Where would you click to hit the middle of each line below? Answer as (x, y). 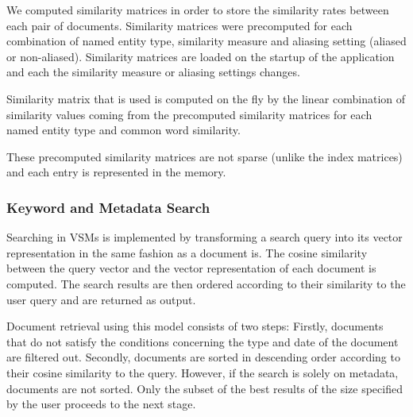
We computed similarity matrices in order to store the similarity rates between (198, 10)
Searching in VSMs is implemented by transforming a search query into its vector (205, 237)
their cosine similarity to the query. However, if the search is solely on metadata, (203, 372)
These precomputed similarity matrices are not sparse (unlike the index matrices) (205, 156)
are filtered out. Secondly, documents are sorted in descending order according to (203, 357)
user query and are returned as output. (101, 299)
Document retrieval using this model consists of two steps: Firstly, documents (195, 326)
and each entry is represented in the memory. (116, 172)
